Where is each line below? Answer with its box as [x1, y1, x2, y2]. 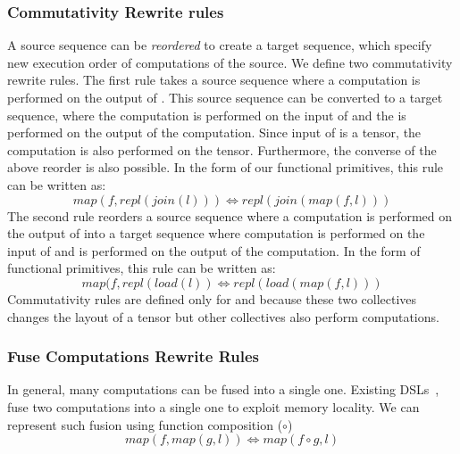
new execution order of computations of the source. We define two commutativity [7, 53, 453, 71]
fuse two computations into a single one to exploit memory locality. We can [7, 397, 420, 416]
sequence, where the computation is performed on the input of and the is [7, 105, 406, 124]
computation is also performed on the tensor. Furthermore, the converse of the [7, 140, 437, 159]
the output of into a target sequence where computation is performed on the [7, 224, 425, 243]
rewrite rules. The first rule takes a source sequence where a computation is [7, 70, 421, 89]
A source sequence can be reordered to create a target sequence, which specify [7, 36, 432, 54]
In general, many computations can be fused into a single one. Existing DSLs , [7, 380, 439, 399]
